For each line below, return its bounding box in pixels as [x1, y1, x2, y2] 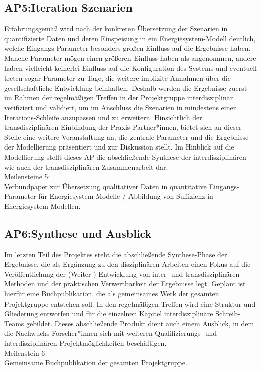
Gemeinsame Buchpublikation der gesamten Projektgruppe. [4, 357, 187, 368]
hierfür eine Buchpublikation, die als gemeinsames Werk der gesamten [4, 288, 219, 299]
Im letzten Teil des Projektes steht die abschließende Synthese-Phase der [4, 249, 227, 259]
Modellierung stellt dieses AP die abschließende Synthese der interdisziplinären [4, 151, 246, 162]
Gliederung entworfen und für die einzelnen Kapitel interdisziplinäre [4, 308, 213, 319]
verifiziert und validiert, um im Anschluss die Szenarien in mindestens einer [4, 102, 236, 112]
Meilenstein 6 [4, 347, 45, 358]
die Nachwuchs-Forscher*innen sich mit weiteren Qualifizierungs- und [4, 328, 217, 338]
